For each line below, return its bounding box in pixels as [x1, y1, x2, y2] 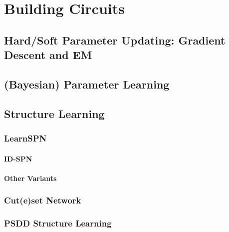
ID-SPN [4, 153, 32, 163]
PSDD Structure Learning [4, 217, 112, 229]
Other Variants [4, 172, 57, 183]
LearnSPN [4, 132, 47, 144]
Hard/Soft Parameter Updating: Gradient [4, 32, 226, 47]
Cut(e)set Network [4, 194, 81, 206]
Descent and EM [4, 47, 92, 62]
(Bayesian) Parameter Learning [4, 76, 170, 91]
